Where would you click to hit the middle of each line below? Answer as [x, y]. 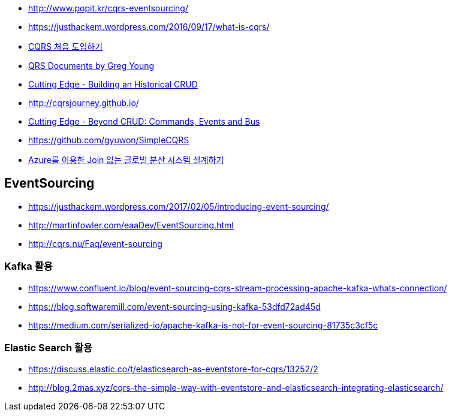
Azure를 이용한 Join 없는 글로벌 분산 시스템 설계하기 [126, 160]
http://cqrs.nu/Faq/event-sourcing [95, 243]
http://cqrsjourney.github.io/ [84, 103]
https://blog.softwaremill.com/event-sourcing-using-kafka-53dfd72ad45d [174, 306]
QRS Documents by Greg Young [91, 66]
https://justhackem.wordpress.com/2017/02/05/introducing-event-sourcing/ [179, 206]
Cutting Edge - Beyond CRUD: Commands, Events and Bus [144, 121]
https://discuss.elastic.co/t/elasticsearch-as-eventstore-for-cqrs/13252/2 [173, 369]
